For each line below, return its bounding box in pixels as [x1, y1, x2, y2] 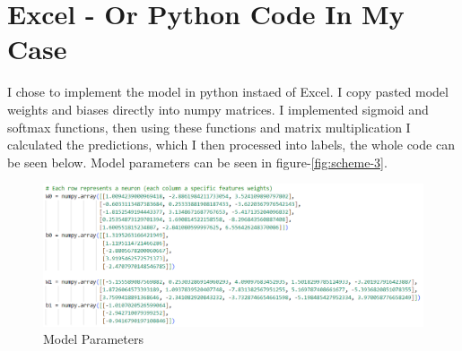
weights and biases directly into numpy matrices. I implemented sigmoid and [7, 99, 429, 118]
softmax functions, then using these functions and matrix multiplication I [7, 117, 411, 136]
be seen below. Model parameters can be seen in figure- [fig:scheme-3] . [7, 152, 388, 171]
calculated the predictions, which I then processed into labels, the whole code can [7, 135, 455, 154]
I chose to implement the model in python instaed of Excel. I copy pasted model [7, 82, 449, 101]
